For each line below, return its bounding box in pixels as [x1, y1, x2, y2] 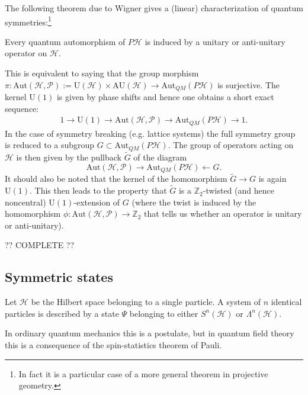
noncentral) [5, 195, 46, 208]
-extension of [73, 195, 120, 208]
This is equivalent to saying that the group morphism [5, 67, 199, 79]
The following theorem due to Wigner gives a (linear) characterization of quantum [5, 2, 303, 14]
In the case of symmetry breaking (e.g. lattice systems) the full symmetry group [5, 127, 296, 139]
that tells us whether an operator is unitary [143, 207, 302, 220]
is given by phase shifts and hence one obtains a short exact [56, 91, 274, 103]
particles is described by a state [5, 307, 119, 319]
